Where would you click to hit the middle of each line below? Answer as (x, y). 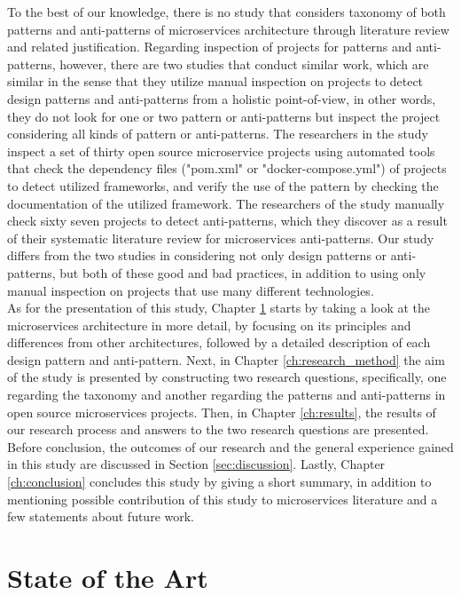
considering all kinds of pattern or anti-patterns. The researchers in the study (218, 134)
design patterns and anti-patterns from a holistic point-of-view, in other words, (222, 98)
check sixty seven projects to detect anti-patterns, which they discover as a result (227, 221)
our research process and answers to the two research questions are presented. (218, 429)
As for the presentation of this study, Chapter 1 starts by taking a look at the (219, 308)
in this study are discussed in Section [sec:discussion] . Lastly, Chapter (196, 464)
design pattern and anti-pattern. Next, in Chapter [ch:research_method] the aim (226, 359)
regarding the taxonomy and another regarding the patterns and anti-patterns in (227, 395)
